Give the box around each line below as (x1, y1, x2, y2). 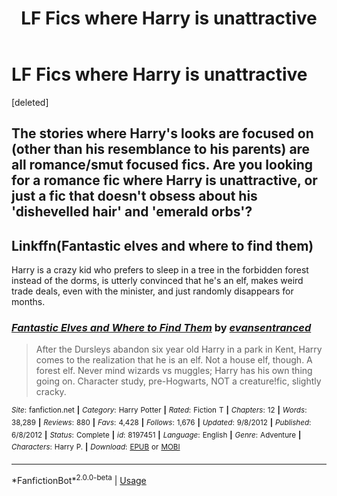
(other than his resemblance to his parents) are (11, 141, 311, 158)
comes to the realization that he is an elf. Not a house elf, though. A (35, 354, 313, 366)
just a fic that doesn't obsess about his (11, 188, 258, 205)
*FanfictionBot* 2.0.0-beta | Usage (11, 473, 147, 486)
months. (11, 296, 46, 308)
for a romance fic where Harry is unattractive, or (11, 172, 318, 189)
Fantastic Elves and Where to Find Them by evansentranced (11, 321, 312, 335)
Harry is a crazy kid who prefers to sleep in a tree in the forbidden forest (11, 264, 309, 276)
